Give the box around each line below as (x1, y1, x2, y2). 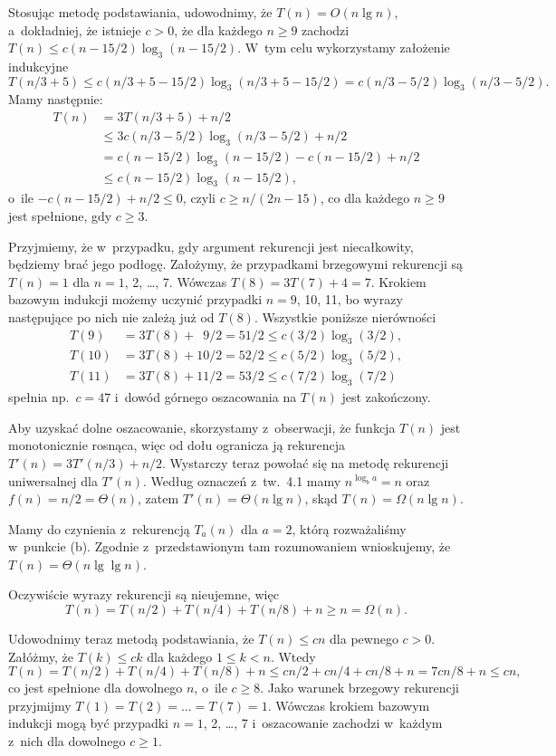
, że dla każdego (174, 20, 263, 39)
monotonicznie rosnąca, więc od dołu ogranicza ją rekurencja (8, 435, 346, 455)
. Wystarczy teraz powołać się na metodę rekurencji (162, 453, 449, 472)
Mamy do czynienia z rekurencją (8, 519, 190, 538)
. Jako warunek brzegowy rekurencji (260, 678, 459, 697)
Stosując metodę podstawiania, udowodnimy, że (8, 3, 273, 21)
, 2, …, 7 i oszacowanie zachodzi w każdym (203, 713, 443, 732)
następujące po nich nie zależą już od (8, 308, 215, 327)
